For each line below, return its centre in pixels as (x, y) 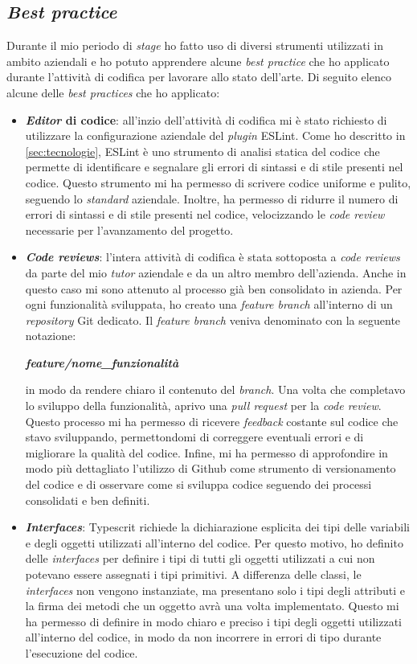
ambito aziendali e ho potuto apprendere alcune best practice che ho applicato (198, 61)
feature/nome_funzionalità (102, 362)
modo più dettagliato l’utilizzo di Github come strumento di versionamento (211, 468)
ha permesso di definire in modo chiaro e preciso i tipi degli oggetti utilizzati (214, 621)
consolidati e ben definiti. (88, 500)
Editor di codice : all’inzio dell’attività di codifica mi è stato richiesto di (206, 119)
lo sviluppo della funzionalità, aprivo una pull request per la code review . (203, 406)
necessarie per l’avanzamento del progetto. (129, 230)
